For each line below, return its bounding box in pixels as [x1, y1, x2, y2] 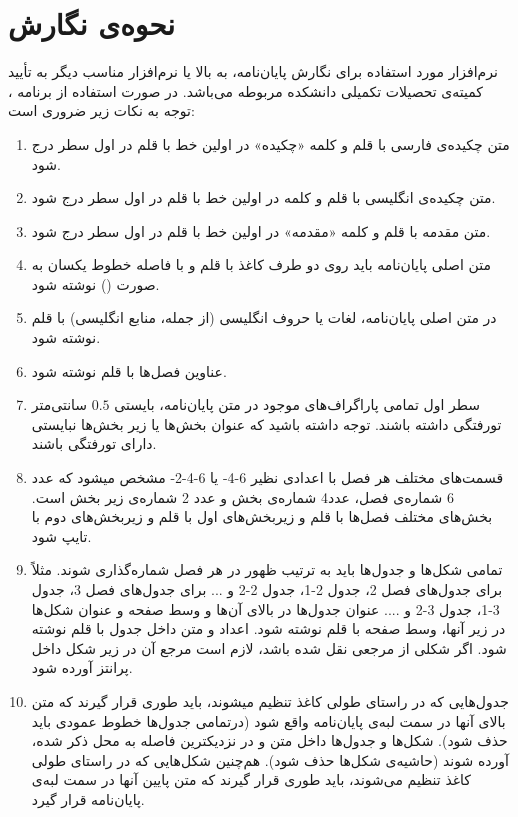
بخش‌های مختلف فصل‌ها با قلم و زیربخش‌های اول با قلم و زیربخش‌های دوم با [31, 506, 493, 527]
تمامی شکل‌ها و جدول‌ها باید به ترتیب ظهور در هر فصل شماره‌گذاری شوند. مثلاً [31, 559, 503, 580]
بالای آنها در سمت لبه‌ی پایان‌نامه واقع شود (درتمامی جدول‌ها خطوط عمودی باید [31, 710, 506, 731]
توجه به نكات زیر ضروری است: [8, 100, 195, 121]
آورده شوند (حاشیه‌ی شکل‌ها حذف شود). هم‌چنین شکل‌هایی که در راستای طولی [31, 749, 509, 770]
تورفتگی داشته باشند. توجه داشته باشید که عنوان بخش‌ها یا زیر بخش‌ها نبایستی [31, 413, 502, 434]
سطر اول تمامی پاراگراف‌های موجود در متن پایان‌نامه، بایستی [114, 394, 480, 415]
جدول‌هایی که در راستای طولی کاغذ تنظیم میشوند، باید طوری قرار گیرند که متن [31, 690, 509, 711]
